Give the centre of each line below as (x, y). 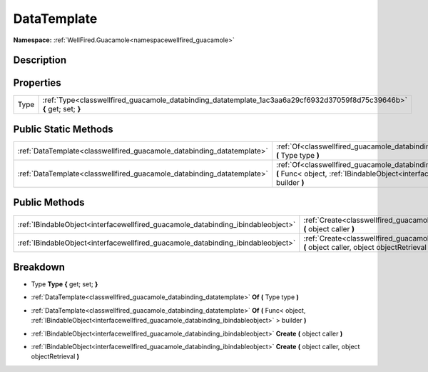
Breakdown (39, 267)
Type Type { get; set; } (65, 284)
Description (40, 60)
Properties (37, 83)
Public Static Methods (63, 129)
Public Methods (49, 202)
